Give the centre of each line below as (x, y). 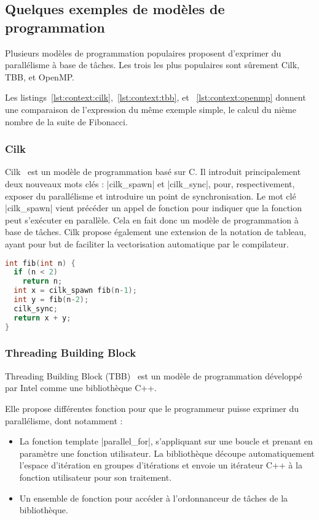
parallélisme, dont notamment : (64, 420)
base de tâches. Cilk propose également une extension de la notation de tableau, (156, 232)
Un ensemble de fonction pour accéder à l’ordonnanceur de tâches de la (154, 498)
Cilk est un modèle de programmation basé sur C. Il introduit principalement (153, 172)
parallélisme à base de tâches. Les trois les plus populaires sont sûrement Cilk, (152, 65)
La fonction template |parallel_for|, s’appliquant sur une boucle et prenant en (166, 441)
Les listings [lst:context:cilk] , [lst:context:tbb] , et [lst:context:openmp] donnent (156, 97)
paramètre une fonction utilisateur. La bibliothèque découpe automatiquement (167, 453)
